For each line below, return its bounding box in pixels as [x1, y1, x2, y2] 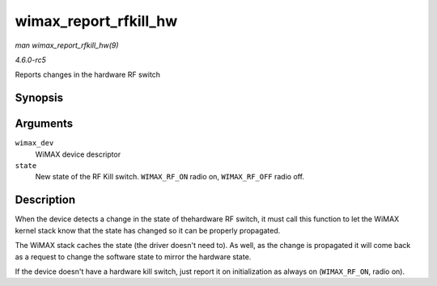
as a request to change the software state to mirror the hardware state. [15, 251, 252, 262]
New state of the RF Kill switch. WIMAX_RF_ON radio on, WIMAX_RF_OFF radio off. [35, 172, 305, 182]
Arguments [15, 117, 74, 131]
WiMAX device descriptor [35, 149, 121, 159]
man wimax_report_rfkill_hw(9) [15, 40, 119, 50]
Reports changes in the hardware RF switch [15, 69, 161, 80]
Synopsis [15, 91, 64, 105]
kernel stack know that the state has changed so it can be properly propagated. [15, 225, 281, 235]
